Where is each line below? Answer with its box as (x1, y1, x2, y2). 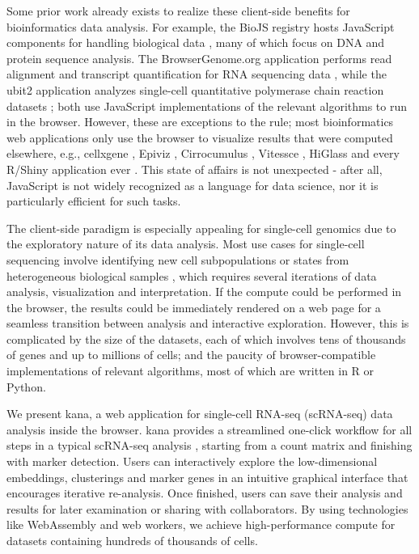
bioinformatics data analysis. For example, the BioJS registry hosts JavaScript (6, 18, 395, 35)
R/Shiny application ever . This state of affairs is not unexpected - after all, (6, 160, 383, 177)
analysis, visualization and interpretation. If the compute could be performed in (6, 283, 402, 300)
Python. (6, 378, 46, 395)
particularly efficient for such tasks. (6, 192, 181, 209)
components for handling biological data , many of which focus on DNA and (6, 34, 385, 51)
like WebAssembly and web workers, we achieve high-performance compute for (6, 516, 396, 533)
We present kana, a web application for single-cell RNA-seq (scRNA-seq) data (6, 405, 393, 422)
